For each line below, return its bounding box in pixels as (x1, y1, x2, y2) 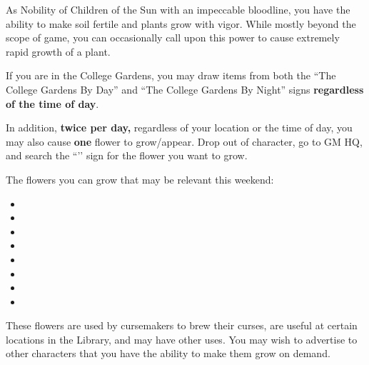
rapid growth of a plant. (6, 44, 111, 59)
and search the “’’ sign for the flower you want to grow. (6, 148, 248, 163)
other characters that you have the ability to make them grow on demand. (6, 346, 330, 361)
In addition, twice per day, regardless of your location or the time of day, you (6, 120, 353, 135)
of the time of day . (6, 96, 99, 111)
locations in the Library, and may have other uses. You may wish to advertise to (6, 331, 358, 346)
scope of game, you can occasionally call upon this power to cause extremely (6, 30, 340, 45)
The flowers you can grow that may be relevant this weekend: (6, 171, 274, 186)
